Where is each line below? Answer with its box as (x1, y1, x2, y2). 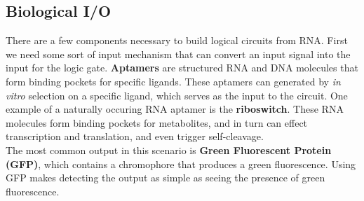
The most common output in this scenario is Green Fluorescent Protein (6, 142, 332, 157)
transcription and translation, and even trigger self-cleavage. (6, 129, 264, 144)
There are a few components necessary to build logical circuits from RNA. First (6, 33, 348, 48)
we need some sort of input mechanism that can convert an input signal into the (6, 46, 351, 61)
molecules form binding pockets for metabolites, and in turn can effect (6, 115, 308, 130)
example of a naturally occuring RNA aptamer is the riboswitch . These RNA (6, 102, 344, 116)
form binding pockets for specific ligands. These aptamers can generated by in (6, 74, 341, 88)
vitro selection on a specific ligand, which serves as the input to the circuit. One (6, 88, 348, 102)
